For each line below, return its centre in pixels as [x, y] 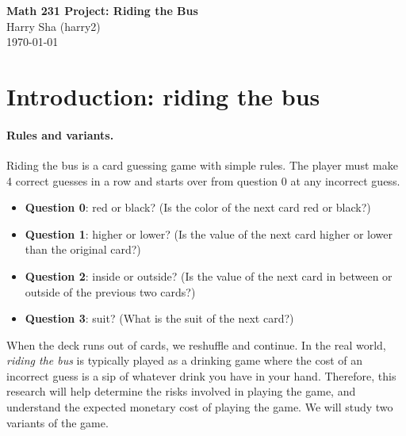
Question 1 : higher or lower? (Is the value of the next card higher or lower [209, 233]
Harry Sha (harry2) [54, 26]
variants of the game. [57, 422]
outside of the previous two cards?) [110, 291]
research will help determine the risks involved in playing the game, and [181, 391]
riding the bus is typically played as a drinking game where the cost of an [184, 360]
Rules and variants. [60, 134]
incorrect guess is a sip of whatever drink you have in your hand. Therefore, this [201, 375]
